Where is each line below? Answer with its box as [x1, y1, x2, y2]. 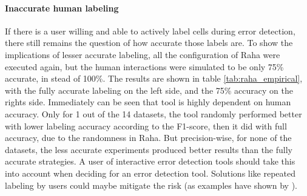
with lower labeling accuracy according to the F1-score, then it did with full [5, 119, 287, 132]
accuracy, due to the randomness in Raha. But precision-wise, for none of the [5, 131, 292, 144]
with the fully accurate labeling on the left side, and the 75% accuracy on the [5, 83, 293, 96]
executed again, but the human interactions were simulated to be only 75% [5, 60, 284, 73]
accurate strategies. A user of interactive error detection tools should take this [5, 155, 295, 168]
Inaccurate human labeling [5, 1, 119, 14]
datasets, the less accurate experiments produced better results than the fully [5, 143, 292, 155]
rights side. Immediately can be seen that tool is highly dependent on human [5, 96, 291, 108]
